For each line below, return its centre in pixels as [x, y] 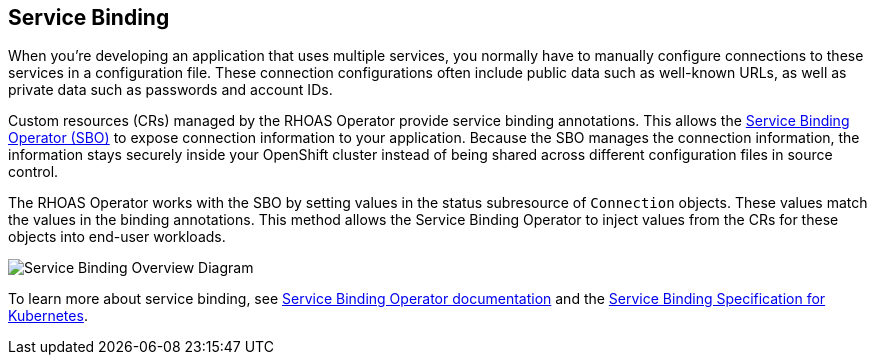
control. [33, 172]
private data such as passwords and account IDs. [170, 90]
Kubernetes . [48, 316]
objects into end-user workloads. [117, 237]
